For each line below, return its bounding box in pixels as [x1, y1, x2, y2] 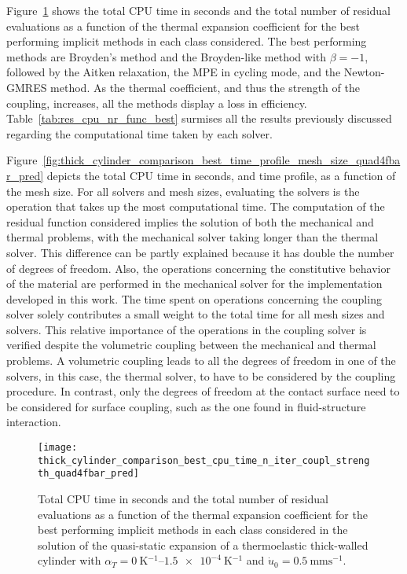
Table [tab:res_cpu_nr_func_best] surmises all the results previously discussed [6, 110, 392, 127]
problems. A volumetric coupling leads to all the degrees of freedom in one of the [6, 352, 396, 369]
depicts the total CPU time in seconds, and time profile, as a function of [46, 167, 396, 183]
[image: [38, 442, 78, 454]
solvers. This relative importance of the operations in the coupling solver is [6, 321, 367, 337]
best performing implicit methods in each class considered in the [38, 521, 348, 538]
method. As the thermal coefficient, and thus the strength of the [50, 79, 360, 95]
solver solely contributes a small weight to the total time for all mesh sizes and [6, 306, 385, 322]
